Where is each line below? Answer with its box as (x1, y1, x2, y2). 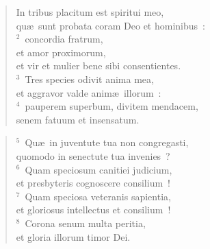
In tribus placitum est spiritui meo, (16, 5, 164, 19)
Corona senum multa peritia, (25, 215, 146, 230)
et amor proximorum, (16, 45, 106, 59)
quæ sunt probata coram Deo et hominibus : (16, 18, 205, 32)
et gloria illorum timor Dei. (16, 229, 131, 244)
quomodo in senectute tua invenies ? (16, 148, 170, 163)
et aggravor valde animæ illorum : (16, 85, 161, 99)
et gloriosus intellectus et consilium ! (16, 202, 171, 217)
